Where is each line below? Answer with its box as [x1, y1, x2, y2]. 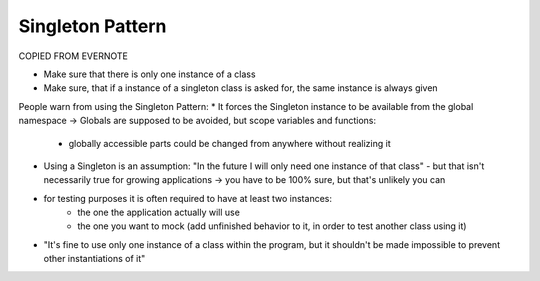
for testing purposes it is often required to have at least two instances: [43, 192, 332, 204]
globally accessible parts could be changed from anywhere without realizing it [68, 137, 391, 149]
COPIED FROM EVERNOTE [18, 50, 129, 62]
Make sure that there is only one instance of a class [43, 68, 256, 80]
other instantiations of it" [43, 253, 146, 265]
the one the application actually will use [77, 206, 240, 219]
